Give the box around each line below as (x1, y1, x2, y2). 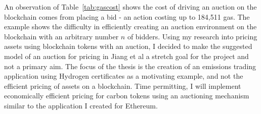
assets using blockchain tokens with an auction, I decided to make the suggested (4, 41, 252, 51)
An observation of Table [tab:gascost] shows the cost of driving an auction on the (4, 2, 257, 12)
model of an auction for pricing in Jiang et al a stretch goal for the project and (4, 50, 249, 61)
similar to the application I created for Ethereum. (4, 100, 158, 110)
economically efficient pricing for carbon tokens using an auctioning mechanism (4, 90, 249, 101)
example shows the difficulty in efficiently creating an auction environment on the (4, 21, 257, 32)
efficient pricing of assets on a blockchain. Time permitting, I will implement (4, 80, 241, 91)
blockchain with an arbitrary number (4, 31, 119, 41)
